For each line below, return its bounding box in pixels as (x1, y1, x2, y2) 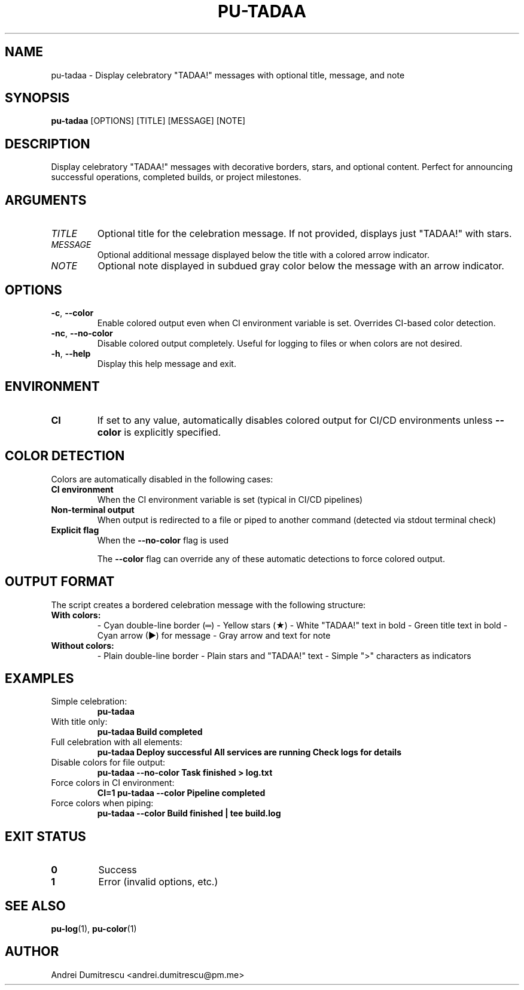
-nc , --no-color (51, 327, 113, 338)
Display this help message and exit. (97, 358, 236, 369)
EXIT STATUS (5, 828, 86, 844)
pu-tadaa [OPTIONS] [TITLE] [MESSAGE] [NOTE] (51, 116, 246, 126)
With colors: (51, 609, 101, 620)
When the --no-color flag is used (97, 535, 229, 545)
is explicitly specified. (124, 426, 221, 438)
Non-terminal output (51, 504, 135, 515)
